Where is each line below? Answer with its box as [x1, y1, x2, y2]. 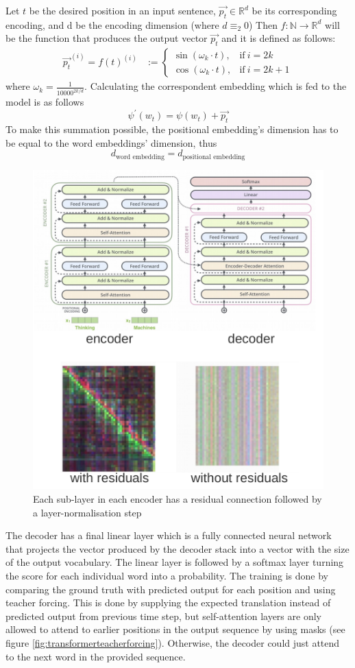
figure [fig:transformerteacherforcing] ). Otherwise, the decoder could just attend [5, 636, 340, 649]
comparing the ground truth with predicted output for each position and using [5, 582, 336, 596]
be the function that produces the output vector [5, 31, 208, 45]
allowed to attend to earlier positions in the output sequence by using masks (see [5, 622, 345, 636]
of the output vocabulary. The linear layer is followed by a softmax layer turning [5, 555, 344, 569]
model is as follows [5, 95, 84, 109]
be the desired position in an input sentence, [29, 3, 216, 17]
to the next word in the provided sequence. [5, 649, 186, 663]
